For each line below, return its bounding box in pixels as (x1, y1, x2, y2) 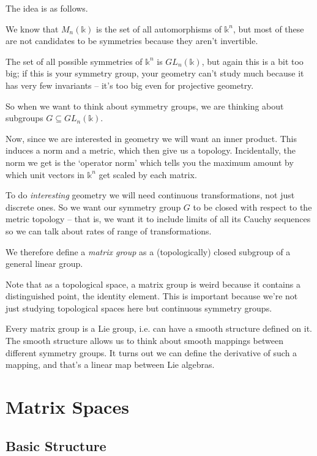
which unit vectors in (6, 168, 84, 181)
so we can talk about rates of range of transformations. (6, 224, 212, 237)
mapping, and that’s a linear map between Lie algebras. (6, 358, 215, 371)
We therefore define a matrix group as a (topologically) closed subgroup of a (6, 245, 291, 258)
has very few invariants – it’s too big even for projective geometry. (6, 78, 254, 91)
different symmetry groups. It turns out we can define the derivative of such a (6, 346, 297, 359)
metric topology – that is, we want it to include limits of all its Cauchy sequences (6, 212, 311, 225)
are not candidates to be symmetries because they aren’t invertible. (6, 34, 258, 47)
